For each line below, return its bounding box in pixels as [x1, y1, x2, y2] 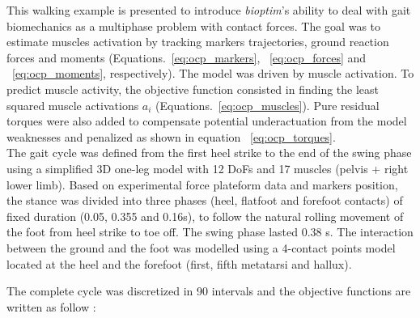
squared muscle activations [6, 96, 139, 113]
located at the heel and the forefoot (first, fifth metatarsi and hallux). [6, 255, 352, 272]
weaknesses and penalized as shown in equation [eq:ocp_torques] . [6, 128, 336, 145]
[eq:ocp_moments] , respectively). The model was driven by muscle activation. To [12, 65, 414, 82]
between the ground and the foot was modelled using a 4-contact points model [6, 239, 396, 256]
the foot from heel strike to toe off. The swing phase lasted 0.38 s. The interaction [6, 223, 414, 240]
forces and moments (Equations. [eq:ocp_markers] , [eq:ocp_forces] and [6, 49, 367, 66]
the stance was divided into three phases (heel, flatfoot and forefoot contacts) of [6, 192, 403, 209]
